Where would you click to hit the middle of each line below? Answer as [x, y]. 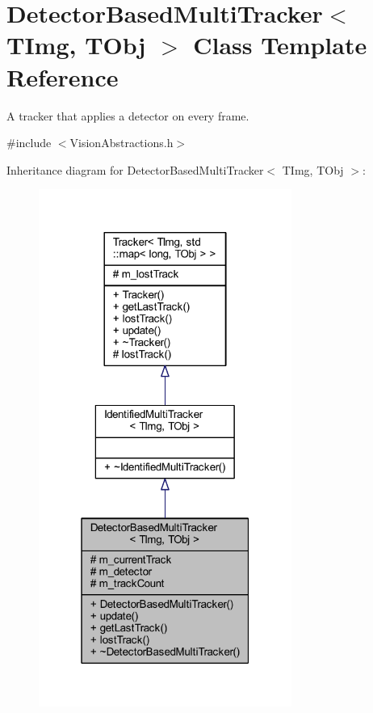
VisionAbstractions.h [122, 143]
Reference [63, 76]
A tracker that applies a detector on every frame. [128, 115]
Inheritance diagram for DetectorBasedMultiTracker [135, 169]
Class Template [280, 45]
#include [29, 143]
